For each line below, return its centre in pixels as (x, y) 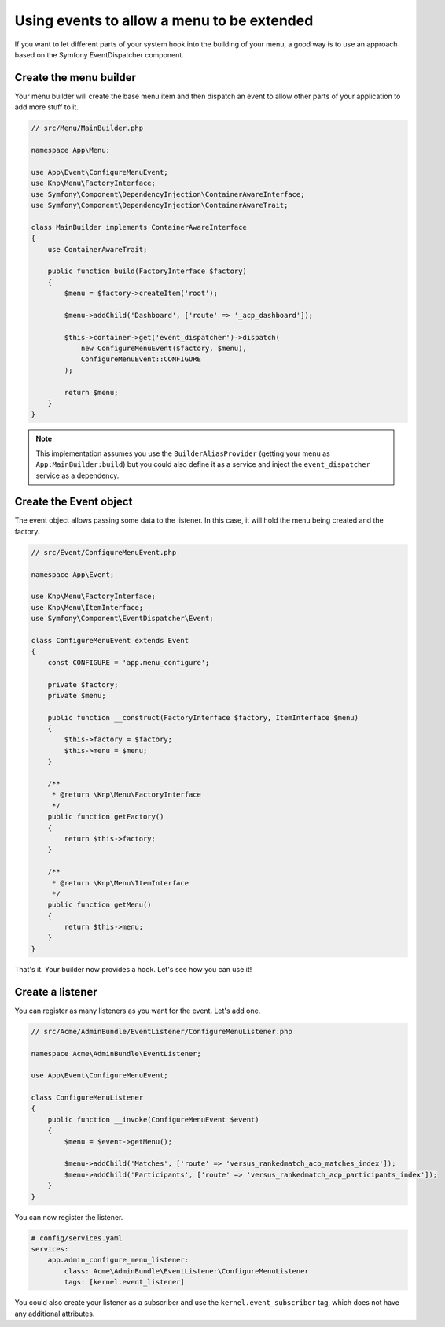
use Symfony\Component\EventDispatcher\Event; (122, 619)
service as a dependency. (77, 475)
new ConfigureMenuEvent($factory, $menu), (164, 349)
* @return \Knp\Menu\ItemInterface (120, 883)
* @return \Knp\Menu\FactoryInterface (127, 795)
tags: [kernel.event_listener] (124, 1282)
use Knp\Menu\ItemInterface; (87, 607)
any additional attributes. (55, 1314)
